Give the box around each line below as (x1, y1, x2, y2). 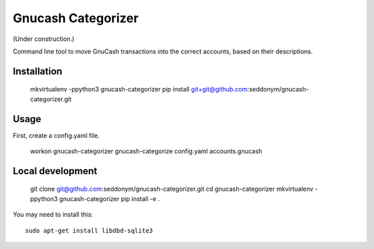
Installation (12, 65, 62, 77)
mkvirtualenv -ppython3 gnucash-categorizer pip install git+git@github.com (30, 85, 248, 94)
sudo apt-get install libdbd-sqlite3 (25, 226, 154, 234)
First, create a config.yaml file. (12, 131, 100, 139)
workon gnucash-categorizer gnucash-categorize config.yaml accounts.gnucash (30, 147, 262, 155)
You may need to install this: (12, 210, 93, 218)
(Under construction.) (12, 35, 75, 43)
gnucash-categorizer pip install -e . (59, 194, 160, 203)
